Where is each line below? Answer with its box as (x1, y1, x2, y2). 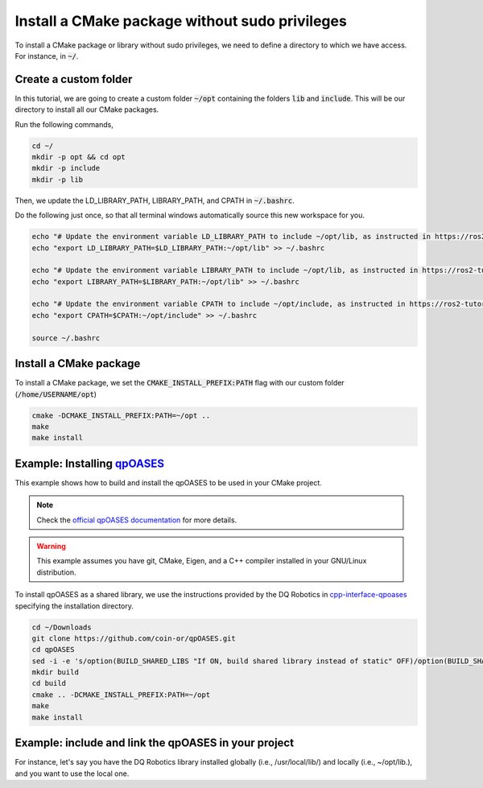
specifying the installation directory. (14, 600, 134, 611)
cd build (31, 679, 67, 688)
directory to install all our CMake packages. (14, 105, 159, 114)
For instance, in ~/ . (14, 51, 79, 60)
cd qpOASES (31, 645, 75, 654)
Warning (36, 541, 66, 551)
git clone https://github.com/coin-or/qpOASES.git (31, 633, 237, 643)
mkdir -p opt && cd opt (31, 153, 126, 161)
